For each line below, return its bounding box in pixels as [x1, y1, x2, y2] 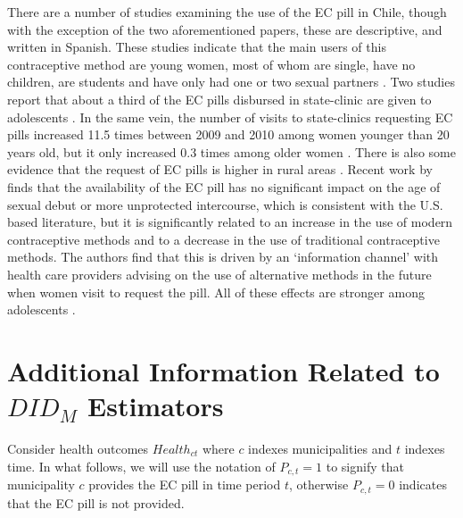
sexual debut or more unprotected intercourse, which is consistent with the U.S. [7, 195, 443, 213]
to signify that [326, 456, 404, 475]
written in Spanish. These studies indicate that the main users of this [7, 38, 386, 56]
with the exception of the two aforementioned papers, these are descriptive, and [7, 20, 442, 38]
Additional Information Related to [7, 352, 440, 388]
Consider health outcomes [7, 439, 149, 457]
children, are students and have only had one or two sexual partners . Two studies [7, 72, 455, 91]
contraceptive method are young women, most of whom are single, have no [7, 54, 416, 73]
